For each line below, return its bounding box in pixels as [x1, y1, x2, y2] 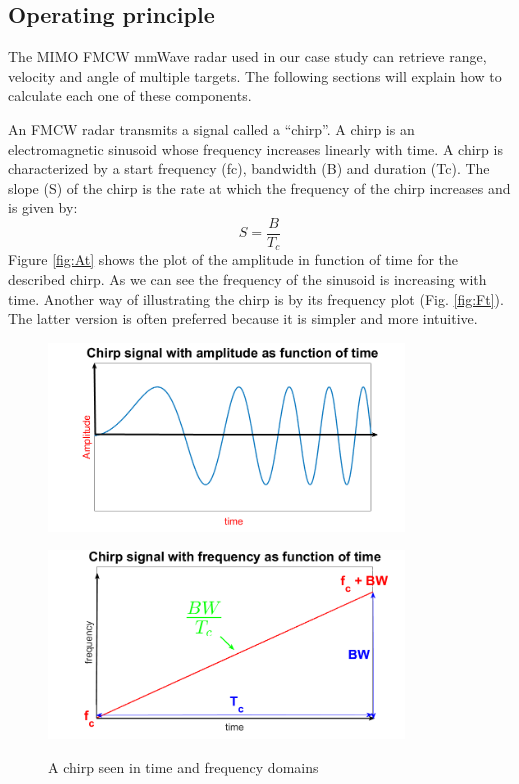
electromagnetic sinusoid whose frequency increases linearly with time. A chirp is [8, 138, 503, 159]
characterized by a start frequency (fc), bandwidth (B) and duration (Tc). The [8, 158, 490, 179]
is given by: [8, 197, 78, 218]
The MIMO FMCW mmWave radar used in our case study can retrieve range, [8, 46, 487, 67]
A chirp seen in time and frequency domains [48, 756, 319, 777]
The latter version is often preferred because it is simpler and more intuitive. [8, 308, 478, 329]
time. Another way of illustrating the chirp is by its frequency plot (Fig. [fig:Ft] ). [8, 288, 504, 309]
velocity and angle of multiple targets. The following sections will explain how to [8, 65, 502, 86]
